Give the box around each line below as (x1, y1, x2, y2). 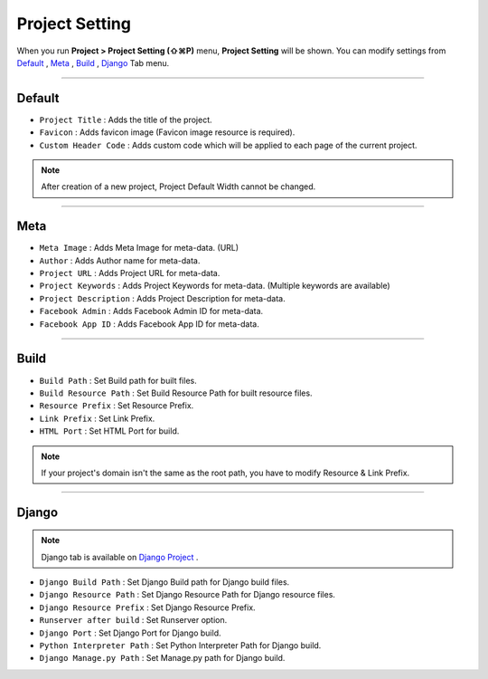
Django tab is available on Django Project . (41, 551, 199, 562)
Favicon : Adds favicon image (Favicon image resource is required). (39, 127, 296, 138)
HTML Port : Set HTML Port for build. (39, 426, 180, 436)
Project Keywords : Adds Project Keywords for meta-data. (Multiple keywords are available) (39, 281, 390, 292)
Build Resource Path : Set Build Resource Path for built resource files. (39, 387, 313, 398)
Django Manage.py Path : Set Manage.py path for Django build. (39, 653, 286, 664)
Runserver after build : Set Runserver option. (39, 615, 228, 626)
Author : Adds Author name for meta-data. (39, 254, 201, 266)
